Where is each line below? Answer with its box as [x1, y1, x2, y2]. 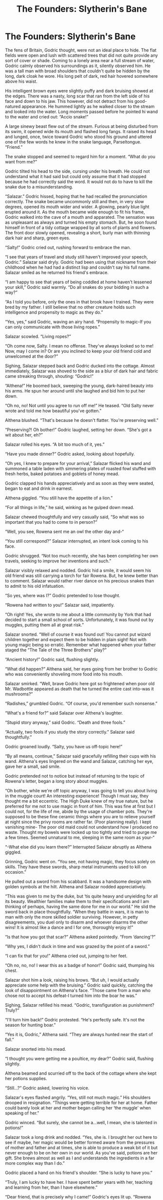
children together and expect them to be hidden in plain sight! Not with [5, 636, 147, 642]
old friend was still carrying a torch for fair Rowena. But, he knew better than [5, 573, 158, 578]
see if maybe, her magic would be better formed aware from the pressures [5, 1139, 155, 1145]
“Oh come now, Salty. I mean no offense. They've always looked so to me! [5, 343, 154, 348]
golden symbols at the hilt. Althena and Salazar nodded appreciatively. [5, 883, 146, 889]
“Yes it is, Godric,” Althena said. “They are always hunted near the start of [5, 1031, 153, 1037]
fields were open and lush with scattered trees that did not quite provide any [5, 52, 158, 58]
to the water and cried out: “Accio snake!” [5, 114, 89, 119]
